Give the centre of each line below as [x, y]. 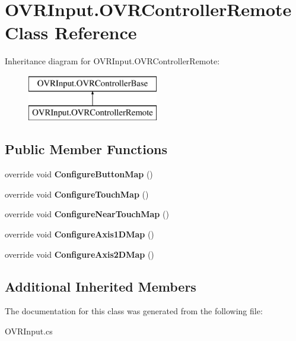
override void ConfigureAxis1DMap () [79, 234]
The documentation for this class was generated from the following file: [134, 311]
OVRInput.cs [29, 331]
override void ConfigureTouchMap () [77, 194]
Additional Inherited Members [101, 286]
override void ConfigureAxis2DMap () [79, 254]
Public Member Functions [86, 149]
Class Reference [71, 32]
